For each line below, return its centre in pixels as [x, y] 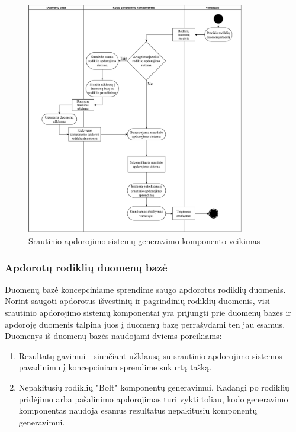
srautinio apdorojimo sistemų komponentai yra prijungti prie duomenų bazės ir [148, 312]
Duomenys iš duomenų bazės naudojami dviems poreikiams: [113, 336]
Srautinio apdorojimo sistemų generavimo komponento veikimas [144, 241]
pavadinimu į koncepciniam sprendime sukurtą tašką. [115, 367]
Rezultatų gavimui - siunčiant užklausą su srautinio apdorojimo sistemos [150, 355]
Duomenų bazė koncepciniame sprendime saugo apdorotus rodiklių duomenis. [145, 289]
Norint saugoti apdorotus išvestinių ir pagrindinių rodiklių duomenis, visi [137, 301]
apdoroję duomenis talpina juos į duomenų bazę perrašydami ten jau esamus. [145, 324]
